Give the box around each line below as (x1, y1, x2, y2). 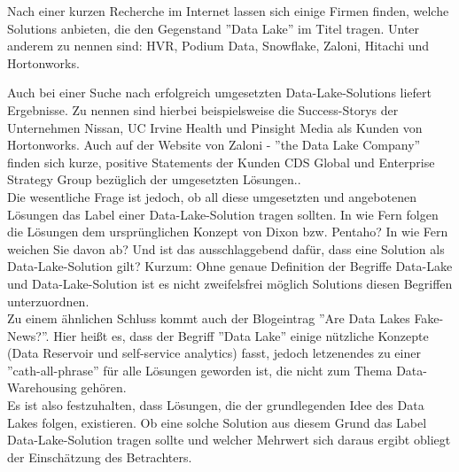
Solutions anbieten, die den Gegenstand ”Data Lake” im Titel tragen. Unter (7, 19, 420, 37)
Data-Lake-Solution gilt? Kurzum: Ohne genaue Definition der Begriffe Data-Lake (7, 257, 453, 275)
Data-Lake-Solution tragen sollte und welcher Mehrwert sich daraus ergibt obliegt (7, 430, 451, 449)
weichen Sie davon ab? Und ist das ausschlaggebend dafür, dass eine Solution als (7, 239, 445, 258)
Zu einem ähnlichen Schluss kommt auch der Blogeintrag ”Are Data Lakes (7, 309, 410, 328)
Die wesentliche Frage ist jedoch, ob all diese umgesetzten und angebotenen (7, 187, 416, 205)
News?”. (7, 326, 50, 344)
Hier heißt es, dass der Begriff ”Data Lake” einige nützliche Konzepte (53, 326, 429, 344)
